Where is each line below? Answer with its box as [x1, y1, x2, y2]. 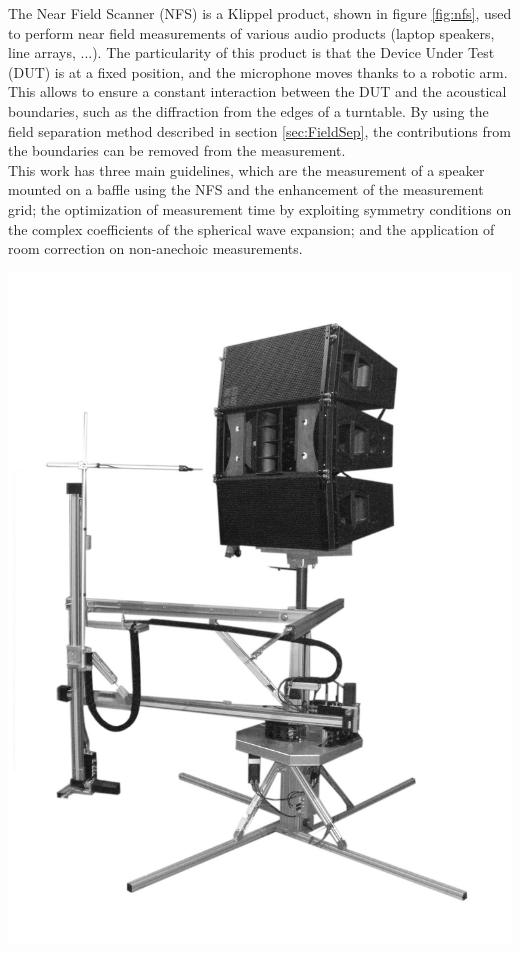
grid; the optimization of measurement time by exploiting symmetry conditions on [8, 198, 512, 219]
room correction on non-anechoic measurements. [8, 238, 303, 259]
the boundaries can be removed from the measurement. [8, 140, 346, 161]
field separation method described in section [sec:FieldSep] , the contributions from [8, 120, 511, 141]
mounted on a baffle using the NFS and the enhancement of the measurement [8, 179, 484, 200]
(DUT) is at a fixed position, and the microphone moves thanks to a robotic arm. [8, 61, 508, 82]
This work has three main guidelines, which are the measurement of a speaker [8, 159, 485, 180]
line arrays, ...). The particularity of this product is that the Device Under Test [8, 42, 495, 63]
